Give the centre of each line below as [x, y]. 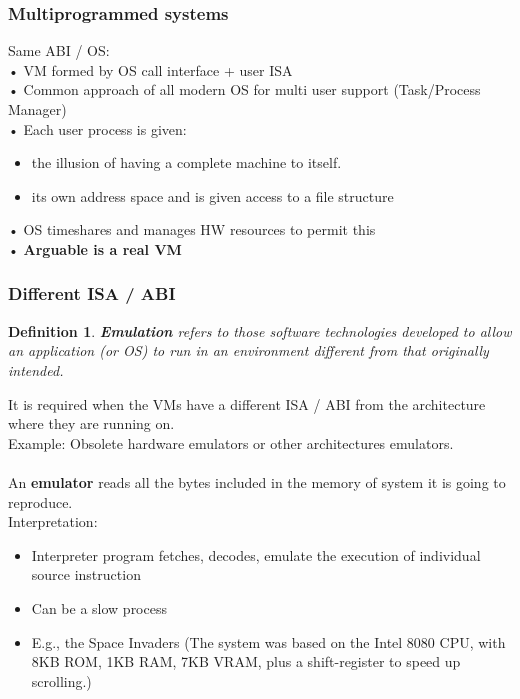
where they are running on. [91, 423]
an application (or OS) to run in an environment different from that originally [248, 350]
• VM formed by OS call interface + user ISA [150, 69]
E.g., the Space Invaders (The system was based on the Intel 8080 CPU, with [268, 641]
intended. [36, 369]
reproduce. [40, 501]
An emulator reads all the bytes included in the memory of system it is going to [257, 481]
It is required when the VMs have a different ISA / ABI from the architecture [247, 403]
